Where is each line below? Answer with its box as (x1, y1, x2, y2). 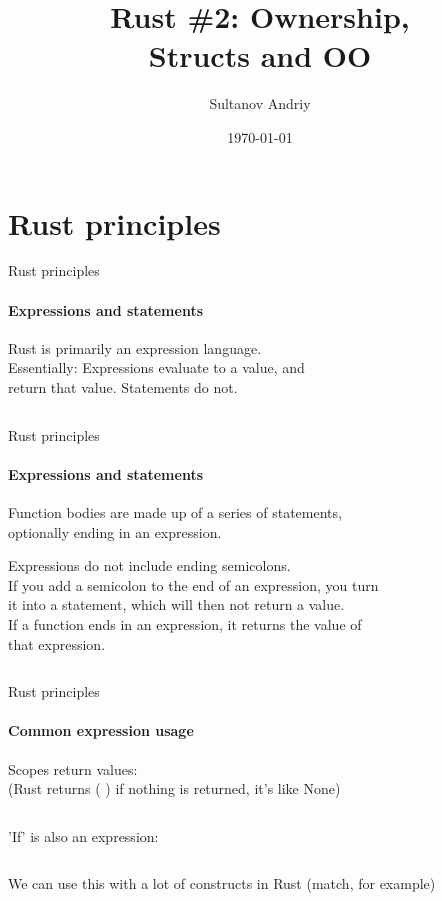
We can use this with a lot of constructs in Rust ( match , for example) (8, 873, 436, 894)
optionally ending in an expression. (8, 521, 222, 542)
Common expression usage (8, 720, 194, 741)
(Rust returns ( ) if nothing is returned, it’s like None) (8, 778, 341, 799)
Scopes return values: (8, 758, 138, 779)
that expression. (8, 633, 106, 654)
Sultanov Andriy (209, 93, 311, 114)
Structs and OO (148, 35, 372, 76)
